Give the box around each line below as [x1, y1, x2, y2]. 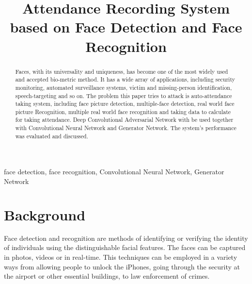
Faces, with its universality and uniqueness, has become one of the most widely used [15, 67, 228, 75]
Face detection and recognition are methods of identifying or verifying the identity [4, 233, 248, 243]
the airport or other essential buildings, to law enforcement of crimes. [4, 271, 210, 281]
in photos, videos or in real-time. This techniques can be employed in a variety [4, 251, 237, 262]
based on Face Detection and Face [10, 17, 242, 37]
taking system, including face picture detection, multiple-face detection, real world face [15, 100, 235, 108]
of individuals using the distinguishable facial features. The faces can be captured [4, 242, 246, 252]
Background [4, 204, 86, 224]
